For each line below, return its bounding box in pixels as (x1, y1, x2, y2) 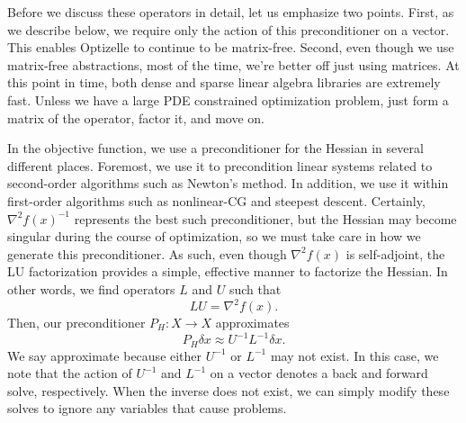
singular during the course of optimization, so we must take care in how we (7, 227, 421, 246)
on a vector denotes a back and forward (210, 364, 428, 382)
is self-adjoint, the (345, 244, 445, 263)
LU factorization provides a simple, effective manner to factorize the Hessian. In (7, 262, 448, 281)
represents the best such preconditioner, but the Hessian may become (74, 209, 457, 228)
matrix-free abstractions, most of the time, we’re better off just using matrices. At (7, 55, 460, 74)
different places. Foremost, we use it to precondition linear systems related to (7, 156, 433, 175)
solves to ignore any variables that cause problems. (7, 399, 287, 418)
